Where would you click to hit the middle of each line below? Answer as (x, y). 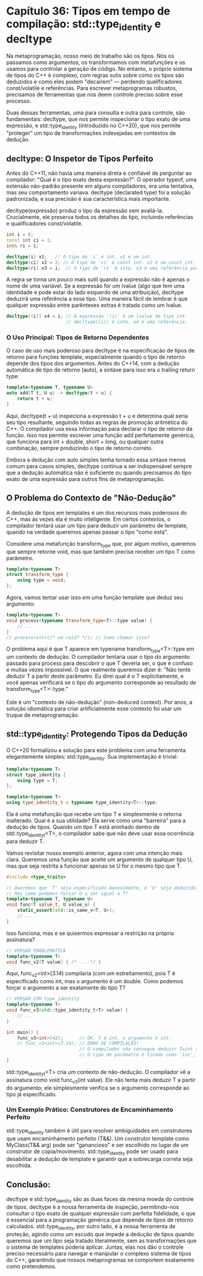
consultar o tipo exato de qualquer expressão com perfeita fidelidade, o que (101, 1213)
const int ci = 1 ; (29, 240)
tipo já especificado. (32, 1094)
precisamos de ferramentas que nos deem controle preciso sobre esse (95, 94)
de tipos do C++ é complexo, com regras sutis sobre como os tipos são (95, 75)
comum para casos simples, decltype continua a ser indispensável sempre (99, 466)
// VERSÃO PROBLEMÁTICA (36, 950)
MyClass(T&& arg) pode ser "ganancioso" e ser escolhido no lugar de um (98, 1145)
